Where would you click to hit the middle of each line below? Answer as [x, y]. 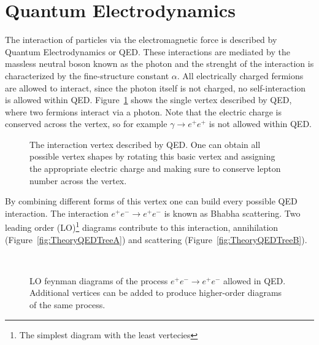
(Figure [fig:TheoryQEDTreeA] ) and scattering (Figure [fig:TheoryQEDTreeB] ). [156, 239]
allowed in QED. [255, 280]
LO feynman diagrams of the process [99, 280]
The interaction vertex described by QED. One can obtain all [145, 144]
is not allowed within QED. [260, 124]
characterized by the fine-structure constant [87, 75]
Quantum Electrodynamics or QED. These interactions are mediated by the [148, 51]
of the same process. [67, 305]
